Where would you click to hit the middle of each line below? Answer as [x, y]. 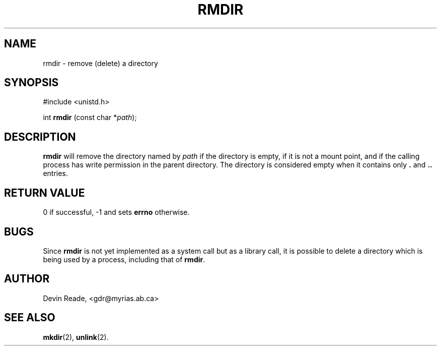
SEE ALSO [30, 318]
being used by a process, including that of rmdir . [124, 259]
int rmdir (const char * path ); [90, 118]
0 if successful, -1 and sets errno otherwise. [116, 212]
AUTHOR [27, 279]
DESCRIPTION [40, 137]
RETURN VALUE [45, 193]
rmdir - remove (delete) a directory [100, 63]
